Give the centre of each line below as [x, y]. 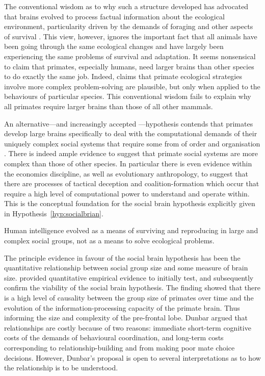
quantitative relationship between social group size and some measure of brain [126, 268]
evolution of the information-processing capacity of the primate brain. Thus [122, 307]
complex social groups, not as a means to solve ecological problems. [109, 241]
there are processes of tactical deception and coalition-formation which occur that [132, 183]
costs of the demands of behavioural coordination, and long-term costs [114, 337]
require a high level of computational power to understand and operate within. [127, 193]
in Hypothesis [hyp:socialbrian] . [54, 213]
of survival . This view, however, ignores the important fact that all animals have [131, 36]
